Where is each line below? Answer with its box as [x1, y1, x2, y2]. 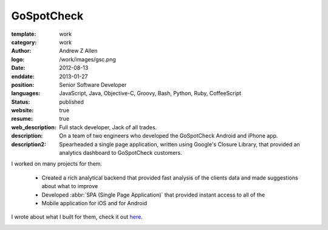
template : [11, 30, 36, 38]
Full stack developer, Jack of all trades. [59, 123, 157, 130]
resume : [11, 115, 33, 123]
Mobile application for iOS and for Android [41, 199, 148, 206]
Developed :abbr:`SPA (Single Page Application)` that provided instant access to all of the [41, 191, 265, 198]
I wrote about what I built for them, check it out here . [11, 213, 143, 221]
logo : [11, 55, 25, 63]
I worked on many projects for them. [11, 160, 103, 167]
